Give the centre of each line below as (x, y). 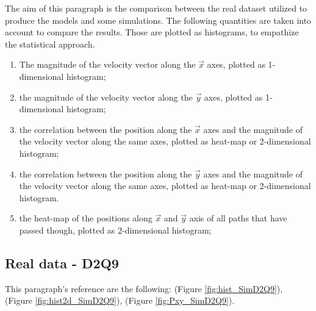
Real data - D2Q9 (62, 263)
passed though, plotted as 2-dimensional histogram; (115, 230)
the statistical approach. (50, 44)
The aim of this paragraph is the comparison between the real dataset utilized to (156, 8)
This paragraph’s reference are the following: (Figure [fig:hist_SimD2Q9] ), (144, 288)
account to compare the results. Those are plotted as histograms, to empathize (152, 32)
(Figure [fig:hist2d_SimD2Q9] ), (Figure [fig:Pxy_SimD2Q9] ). (120, 300)
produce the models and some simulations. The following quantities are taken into (158, 20)
